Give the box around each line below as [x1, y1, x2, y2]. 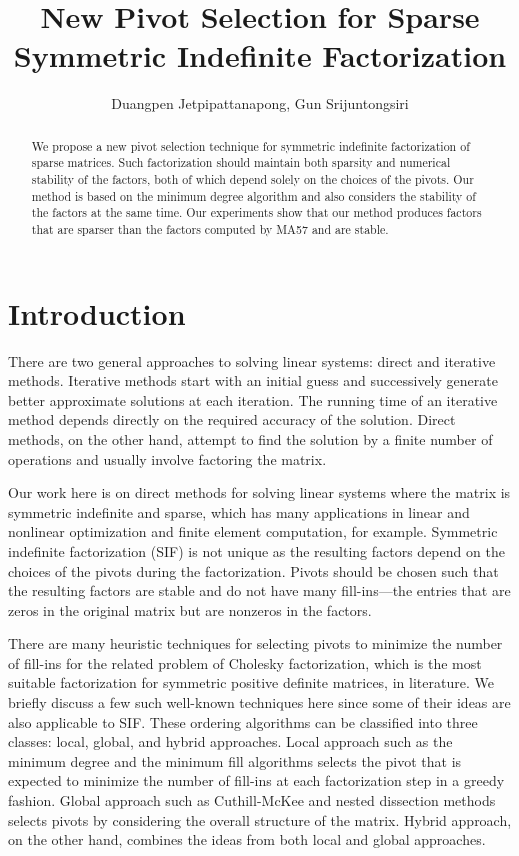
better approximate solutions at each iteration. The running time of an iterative [8, 389, 498, 410]
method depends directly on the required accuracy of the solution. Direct [8, 409, 456, 430]
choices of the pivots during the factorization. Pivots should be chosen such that [8, 560, 499, 581]
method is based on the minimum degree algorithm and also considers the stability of [31, 187, 476, 204]
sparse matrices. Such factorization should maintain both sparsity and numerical [31, 154, 451, 171]
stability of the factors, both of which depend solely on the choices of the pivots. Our [31, 171, 474, 188]
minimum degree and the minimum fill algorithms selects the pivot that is [8, 750, 462, 771]
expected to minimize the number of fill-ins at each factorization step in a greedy [8, 770, 505, 791]
